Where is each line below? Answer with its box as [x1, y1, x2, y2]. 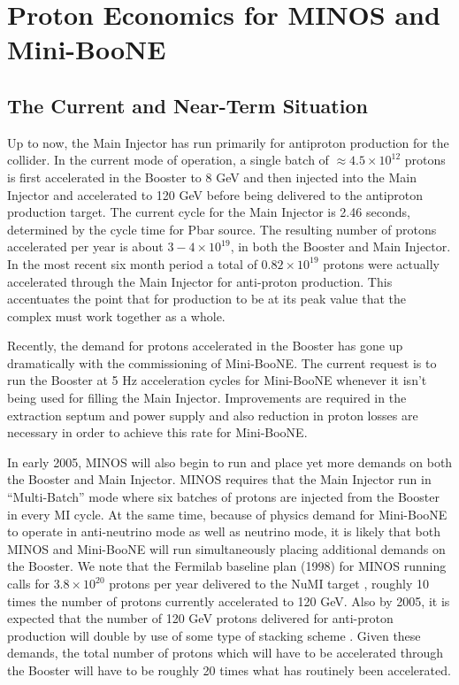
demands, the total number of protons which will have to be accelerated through [7, 643, 444, 662]
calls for [7, 574, 50, 593]
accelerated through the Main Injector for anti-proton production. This [7, 272, 393, 290]
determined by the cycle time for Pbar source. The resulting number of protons [7, 219, 437, 238]
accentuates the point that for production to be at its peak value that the [7, 289, 406, 308]
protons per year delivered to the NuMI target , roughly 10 [109, 574, 429, 593]
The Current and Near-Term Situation [7, 91, 368, 119]
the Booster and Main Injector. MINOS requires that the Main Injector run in [7, 470, 432, 489]
